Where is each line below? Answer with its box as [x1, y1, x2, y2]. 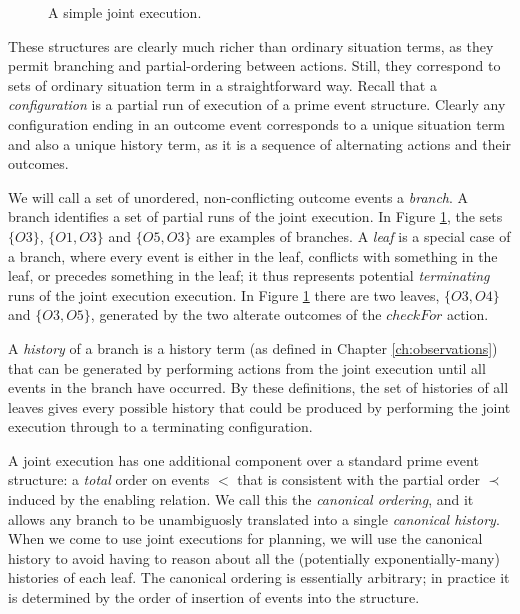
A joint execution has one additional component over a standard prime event [8, 449, 479, 470]
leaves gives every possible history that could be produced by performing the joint [8, 396, 511, 417]
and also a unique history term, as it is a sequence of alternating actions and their [8, 133, 512, 154]
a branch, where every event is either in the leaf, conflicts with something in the [8, 245, 498, 266]
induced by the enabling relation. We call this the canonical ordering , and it [8, 489, 474, 510]
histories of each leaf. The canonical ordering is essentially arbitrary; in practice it [8, 567, 510, 588]
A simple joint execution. [48, 2, 202, 22]
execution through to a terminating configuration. [8, 416, 313, 437]
